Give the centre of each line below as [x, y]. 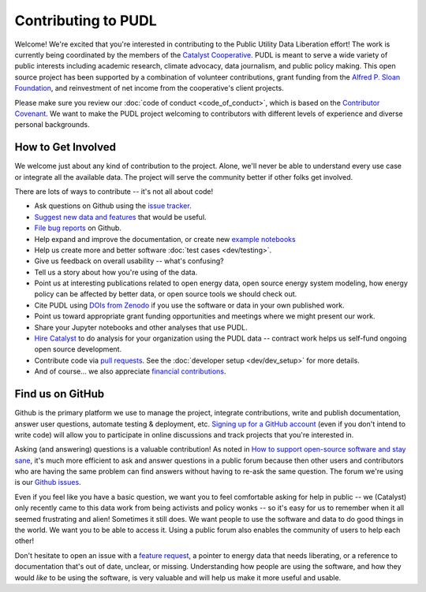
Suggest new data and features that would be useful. [120, 217]
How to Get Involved [65, 147]
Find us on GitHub [60, 394]
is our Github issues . [48, 482]
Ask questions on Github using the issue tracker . [113, 206]
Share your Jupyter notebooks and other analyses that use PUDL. [141, 327]
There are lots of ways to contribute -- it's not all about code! [114, 191]
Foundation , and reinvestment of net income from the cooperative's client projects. [149, 88]
